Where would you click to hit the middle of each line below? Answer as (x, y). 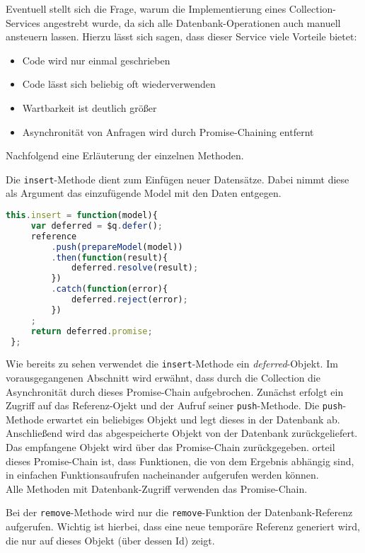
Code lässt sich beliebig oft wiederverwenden (119, 84)
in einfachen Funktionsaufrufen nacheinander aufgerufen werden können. (162, 475)
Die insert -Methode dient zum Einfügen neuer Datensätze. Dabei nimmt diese (178, 179)
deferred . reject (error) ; (130, 300)
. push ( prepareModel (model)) (117, 247)
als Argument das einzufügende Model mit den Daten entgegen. (144, 193)
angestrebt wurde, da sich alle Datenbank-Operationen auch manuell (192, 22)
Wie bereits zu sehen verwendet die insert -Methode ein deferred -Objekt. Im (172, 364)
